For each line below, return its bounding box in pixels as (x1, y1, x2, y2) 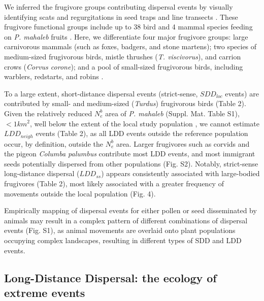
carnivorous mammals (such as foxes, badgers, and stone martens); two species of (4, 41, 257, 52)
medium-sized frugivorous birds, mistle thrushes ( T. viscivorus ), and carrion (4, 51, 241, 61)
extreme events (4, 284, 85, 300)
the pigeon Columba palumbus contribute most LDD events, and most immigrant (4, 148, 255, 159)
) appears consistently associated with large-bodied (101, 168, 260, 179)
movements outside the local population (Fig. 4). (4, 188, 156, 198)
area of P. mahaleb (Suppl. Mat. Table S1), (105, 108, 240, 118)
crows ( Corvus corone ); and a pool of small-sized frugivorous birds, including (4, 61, 243, 72)
